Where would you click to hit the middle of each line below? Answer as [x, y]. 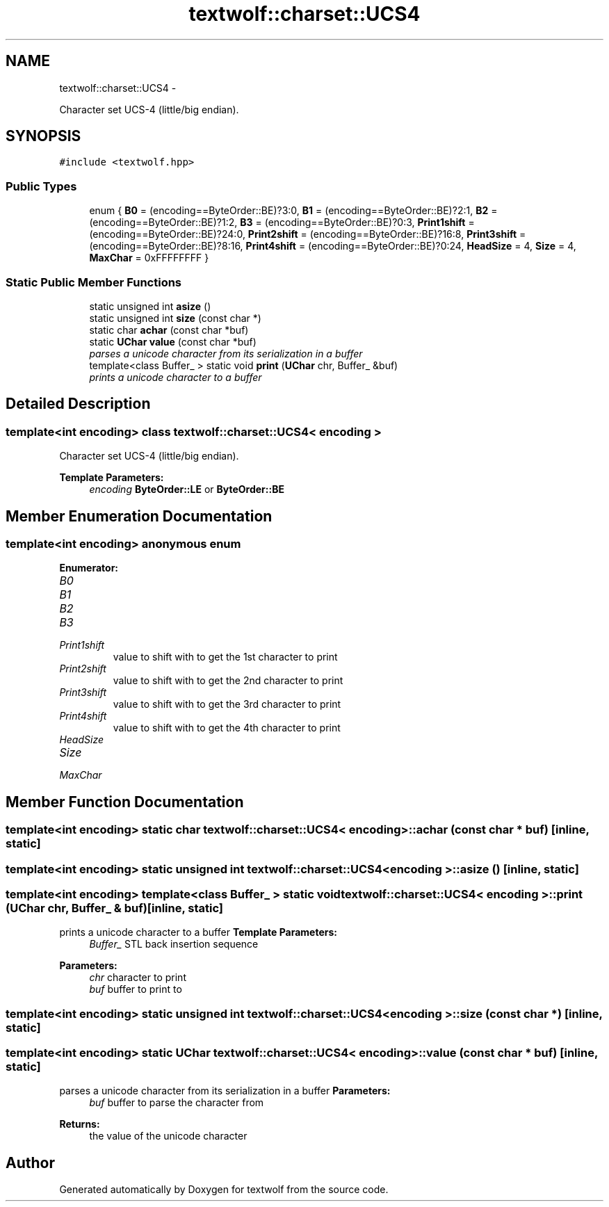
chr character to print [138, 978]
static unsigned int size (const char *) [175, 318]
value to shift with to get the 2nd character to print [228, 681]
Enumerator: [89, 568]
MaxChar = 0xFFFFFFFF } [149, 258]
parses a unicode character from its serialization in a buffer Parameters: [225, 1091]
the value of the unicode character [168, 1136]
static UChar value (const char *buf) [173, 341]
